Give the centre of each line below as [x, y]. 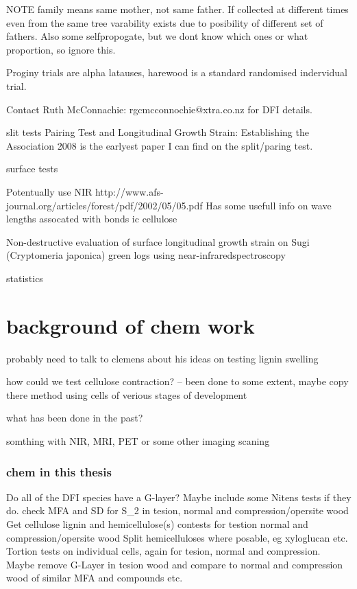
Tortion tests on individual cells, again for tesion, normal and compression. [163, 551]
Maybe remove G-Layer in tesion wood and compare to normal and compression [175, 564]
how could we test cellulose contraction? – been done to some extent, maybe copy [177, 381]
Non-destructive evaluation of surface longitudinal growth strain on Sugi [158, 241]
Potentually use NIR [49, 191]
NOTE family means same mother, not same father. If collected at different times [177, 9]
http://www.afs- [129, 191]
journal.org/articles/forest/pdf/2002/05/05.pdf [104, 205]
